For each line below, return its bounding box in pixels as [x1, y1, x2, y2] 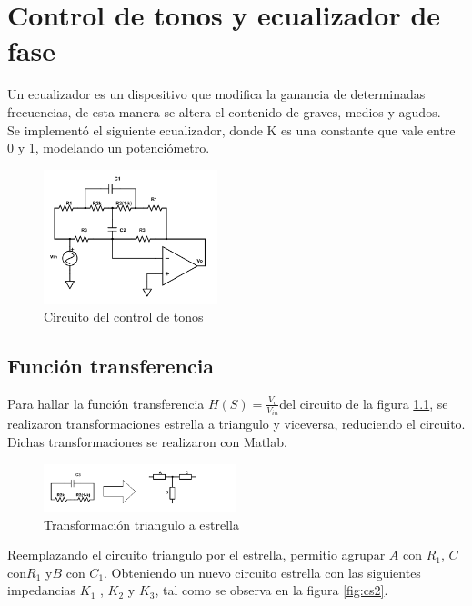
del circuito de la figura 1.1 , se [279, 393, 448, 412]
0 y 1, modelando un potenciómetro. [7, 138, 210, 157]
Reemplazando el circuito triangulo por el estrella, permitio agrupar [7, 545, 386, 564]
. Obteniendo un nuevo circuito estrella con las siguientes [104, 562, 421, 581]
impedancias [7, 581, 76, 600]
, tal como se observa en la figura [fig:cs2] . [155, 581, 388, 600]
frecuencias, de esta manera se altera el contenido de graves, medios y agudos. [7, 102, 441, 121]
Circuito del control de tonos [44, 307, 204, 326]
